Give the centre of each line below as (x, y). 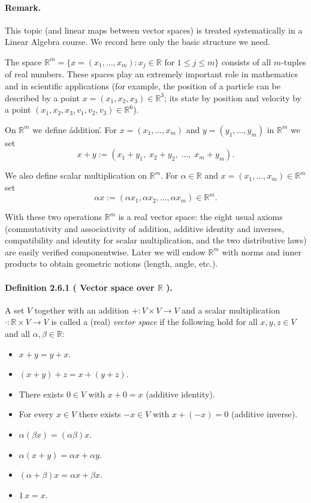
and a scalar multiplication (231, 310)
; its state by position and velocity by (233, 97)
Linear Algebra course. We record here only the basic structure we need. (138, 42)
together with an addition (82, 310)
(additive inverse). (264, 414)
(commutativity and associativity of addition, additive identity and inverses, (144, 228)
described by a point (42, 97)
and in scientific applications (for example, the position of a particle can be (143, 86)
